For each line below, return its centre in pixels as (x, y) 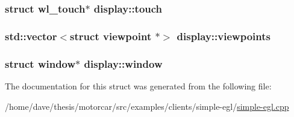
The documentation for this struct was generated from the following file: (138, 85)
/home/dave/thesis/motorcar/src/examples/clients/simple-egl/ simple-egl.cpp (147, 106)
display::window (123, 63)
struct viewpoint (111, 36)
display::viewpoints (224, 36)
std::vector (31, 36)
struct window (40, 63)
